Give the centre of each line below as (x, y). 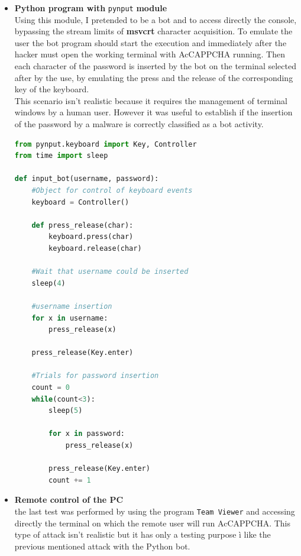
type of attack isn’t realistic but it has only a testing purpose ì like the (143, 534)
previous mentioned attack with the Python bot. (102, 546)
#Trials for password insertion (95, 376)
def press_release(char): (82, 225)
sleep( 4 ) (48, 283)
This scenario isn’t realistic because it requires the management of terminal (151, 100)
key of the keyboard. (52, 89)
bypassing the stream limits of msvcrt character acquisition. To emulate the (153, 31)
